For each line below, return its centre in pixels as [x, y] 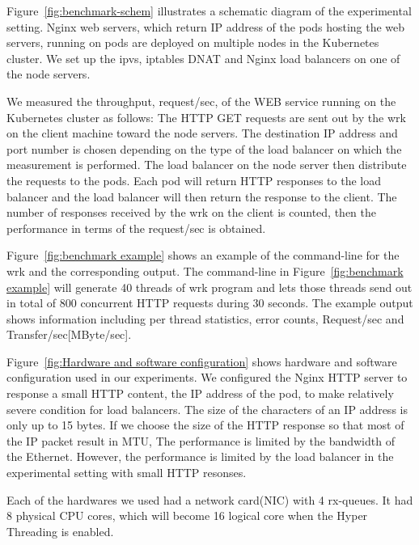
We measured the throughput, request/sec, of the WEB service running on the [201, 101]
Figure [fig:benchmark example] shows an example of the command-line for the [203, 255]
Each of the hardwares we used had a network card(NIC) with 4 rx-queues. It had [210, 499]
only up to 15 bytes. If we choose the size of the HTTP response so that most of [205, 425]
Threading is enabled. [60, 531]
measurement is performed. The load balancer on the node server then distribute [207, 165]
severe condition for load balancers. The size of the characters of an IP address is [207, 409]
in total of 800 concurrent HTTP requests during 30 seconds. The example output [210, 303]
